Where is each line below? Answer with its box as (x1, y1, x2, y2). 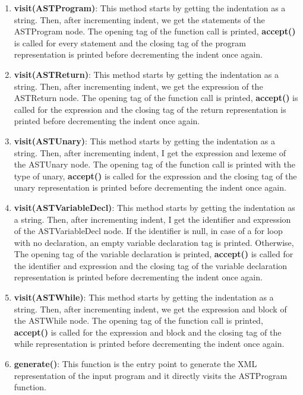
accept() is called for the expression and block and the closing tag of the (14, 326, 282, 338)
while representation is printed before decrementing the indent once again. (14, 337, 285, 350)
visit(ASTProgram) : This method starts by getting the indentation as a (14, 2, 286, 14)
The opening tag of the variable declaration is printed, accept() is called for (14, 248, 293, 260)
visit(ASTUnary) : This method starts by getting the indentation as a (14, 134, 275, 147)
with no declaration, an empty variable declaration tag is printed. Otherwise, (14, 236, 294, 248)
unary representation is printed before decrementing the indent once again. (14, 181, 286, 194)
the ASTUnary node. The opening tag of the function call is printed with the (14, 158, 295, 170)
